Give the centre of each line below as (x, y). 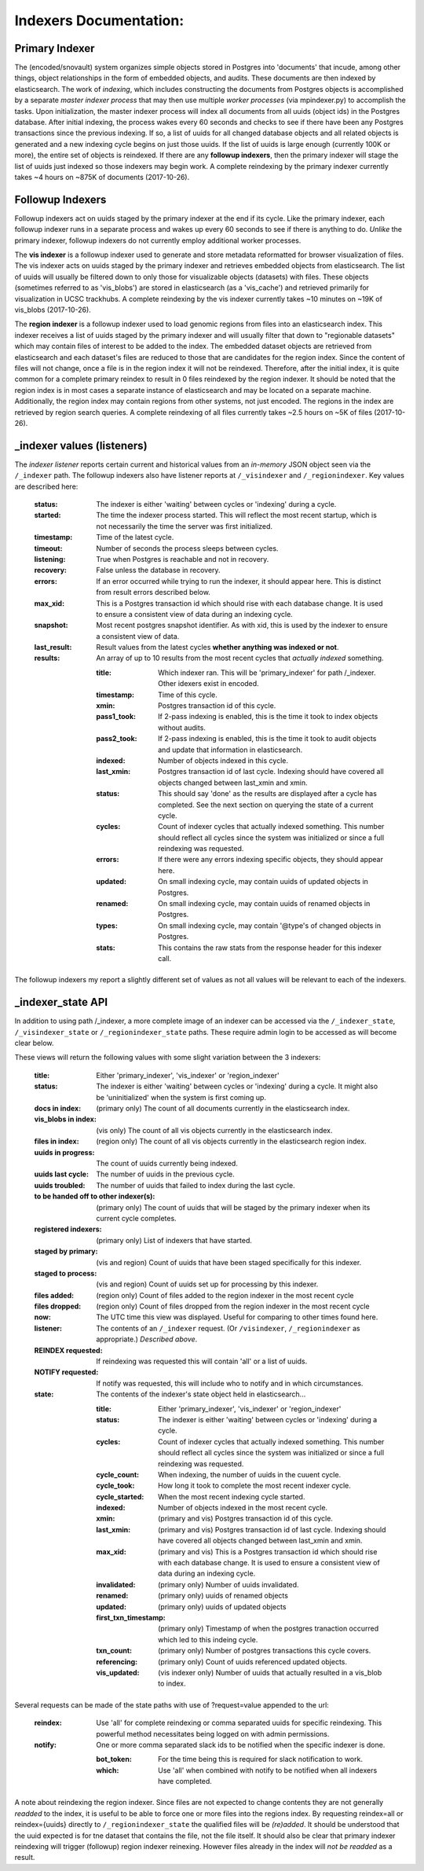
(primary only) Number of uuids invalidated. (228, 1584)
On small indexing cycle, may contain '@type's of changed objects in (270, 925)
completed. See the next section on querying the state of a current (266, 805)
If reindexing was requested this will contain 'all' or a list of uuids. (202, 1361)
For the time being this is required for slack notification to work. (260, 1759)
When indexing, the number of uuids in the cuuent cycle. (250, 1474)
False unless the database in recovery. (158, 570)
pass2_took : (117, 739)
